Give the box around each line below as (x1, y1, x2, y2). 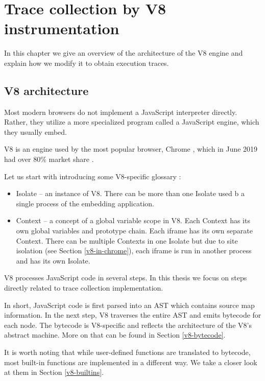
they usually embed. (4, 126, 67, 137)
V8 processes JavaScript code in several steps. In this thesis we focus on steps (4, 272, 247, 283)
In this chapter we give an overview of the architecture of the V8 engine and (4, 47, 243, 58)
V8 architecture (4, 82, 89, 98)
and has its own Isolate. (16, 255, 90, 266)
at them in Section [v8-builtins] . (4, 367, 104, 377)
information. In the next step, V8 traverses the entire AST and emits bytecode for (4, 309, 261, 320)
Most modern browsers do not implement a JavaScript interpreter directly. (4, 106, 237, 117)
